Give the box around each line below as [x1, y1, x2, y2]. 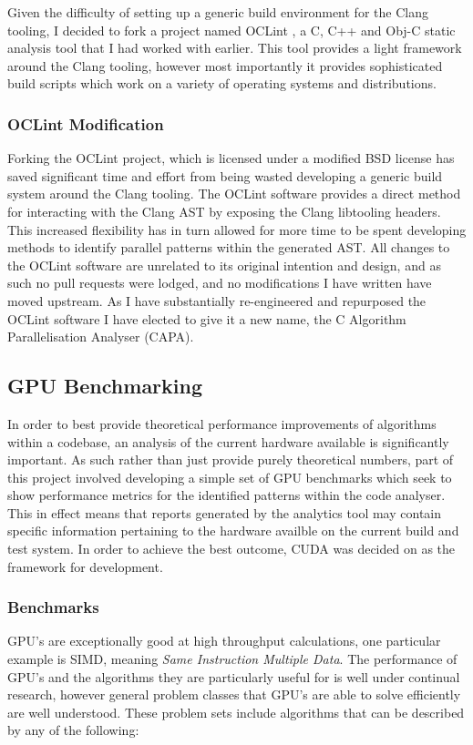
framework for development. [7, 556, 163, 576]
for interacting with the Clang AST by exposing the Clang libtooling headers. [7, 201, 441, 220]
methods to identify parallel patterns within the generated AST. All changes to [7, 238, 450, 257]
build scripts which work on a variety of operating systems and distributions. [7, 74, 437, 93]
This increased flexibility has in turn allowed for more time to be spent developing [7, 219, 467, 239]
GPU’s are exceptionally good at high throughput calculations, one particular [7, 631, 441, 650]
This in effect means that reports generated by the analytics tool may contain [7, 503, 441, 522]
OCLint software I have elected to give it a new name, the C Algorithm [7, 309, 406, 328]
